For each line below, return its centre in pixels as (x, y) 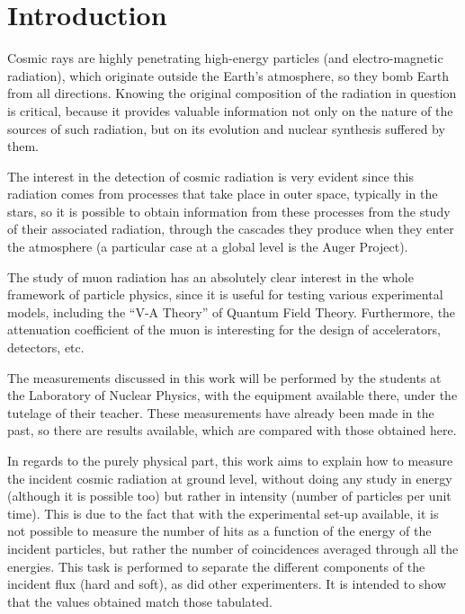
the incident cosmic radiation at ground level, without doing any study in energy (230, 478)
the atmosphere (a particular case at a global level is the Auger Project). (208, 247)
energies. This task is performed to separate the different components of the (216, 566)
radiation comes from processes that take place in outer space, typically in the (223, 194)
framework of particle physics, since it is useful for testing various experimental (225, 294)
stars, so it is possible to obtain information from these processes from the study (229, 211)
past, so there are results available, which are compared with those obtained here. (232, 430)
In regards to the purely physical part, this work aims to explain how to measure (230, 460)
